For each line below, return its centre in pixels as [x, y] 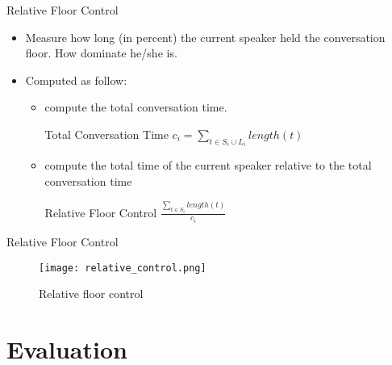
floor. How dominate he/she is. [101, 53]
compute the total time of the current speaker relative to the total [208, 165]
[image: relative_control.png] [123, 268]
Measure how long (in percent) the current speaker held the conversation [205, 37]
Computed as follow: [76, 80]
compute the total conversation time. [136, 107]
